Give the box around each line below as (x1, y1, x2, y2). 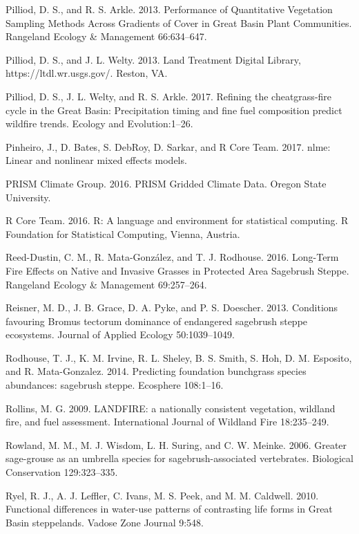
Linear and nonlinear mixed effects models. (6, 153, 187, 167)
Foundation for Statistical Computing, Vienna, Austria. (6, 226, 240, 241)
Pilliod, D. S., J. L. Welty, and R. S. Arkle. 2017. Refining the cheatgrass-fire (6, 89, 332, 103)
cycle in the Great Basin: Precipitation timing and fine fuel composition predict (6, 102, 342, 117)
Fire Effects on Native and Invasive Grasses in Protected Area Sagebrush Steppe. (6, 263, 349, 277)
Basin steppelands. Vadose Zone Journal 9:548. (6, 515, 204, 529)
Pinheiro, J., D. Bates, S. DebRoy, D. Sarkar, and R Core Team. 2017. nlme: (6, 139, 331, 154)
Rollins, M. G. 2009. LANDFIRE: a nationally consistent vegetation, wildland (6, 400, 336, 415)
